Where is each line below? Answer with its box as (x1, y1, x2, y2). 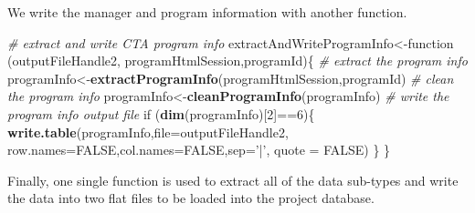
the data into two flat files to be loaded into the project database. (7, 188, 375, 208)
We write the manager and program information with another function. (7, 3, 407, 21)
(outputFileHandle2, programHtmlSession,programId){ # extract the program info (7, 51, 468, 70)
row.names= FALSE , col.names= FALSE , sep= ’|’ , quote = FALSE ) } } (7, 140, 391, 159)
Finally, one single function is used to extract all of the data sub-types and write (7, 170, 459, 189)
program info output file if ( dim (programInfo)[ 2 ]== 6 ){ (7, 104, 315, 123)
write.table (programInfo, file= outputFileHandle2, (7, 122, 289, 141)
